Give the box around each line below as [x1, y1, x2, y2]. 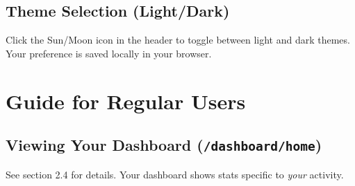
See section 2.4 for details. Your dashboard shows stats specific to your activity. [6, 167, 344, 181]
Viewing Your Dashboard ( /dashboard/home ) [6, 134, 322, 156]
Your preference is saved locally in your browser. [6, 46, 212, 60]
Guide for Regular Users [6, 86, 246, 115]
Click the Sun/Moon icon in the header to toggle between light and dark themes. [6, 32, 350, 47]
